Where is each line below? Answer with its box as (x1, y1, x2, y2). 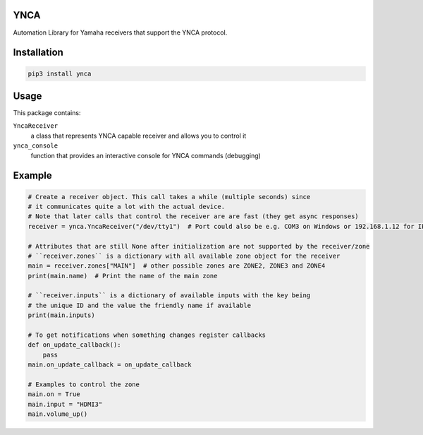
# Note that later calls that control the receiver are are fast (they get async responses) (27, 213, 359, 220)
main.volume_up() (27, 410, 88, 418)
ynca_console (13, 142, 59, 150)
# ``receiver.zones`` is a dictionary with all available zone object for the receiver (27, 251, 341, 260)
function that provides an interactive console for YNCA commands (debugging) (30, 151, 261, 160)
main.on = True (27, 391, 80, 398)
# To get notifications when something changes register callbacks (27, 331, 266, 339)
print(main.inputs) (27, 311, 95, 319)
